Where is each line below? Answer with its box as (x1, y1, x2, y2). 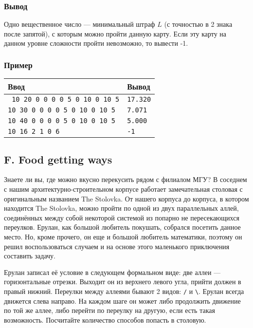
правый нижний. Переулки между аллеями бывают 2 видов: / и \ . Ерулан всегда (4, 286, 244, 296)
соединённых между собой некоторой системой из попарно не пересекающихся (4, 212, 239, 222)
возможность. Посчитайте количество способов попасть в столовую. (4, 314, 206, 325)
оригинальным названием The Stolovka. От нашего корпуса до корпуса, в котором (4, 193, 249, 203)
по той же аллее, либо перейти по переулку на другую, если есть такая (4, 305, 215, 315)
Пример (4, 58, 33, 71)
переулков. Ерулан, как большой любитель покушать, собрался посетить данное (4, 222, 241, 232)
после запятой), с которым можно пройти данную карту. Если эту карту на (4, 28, 227, 38)
